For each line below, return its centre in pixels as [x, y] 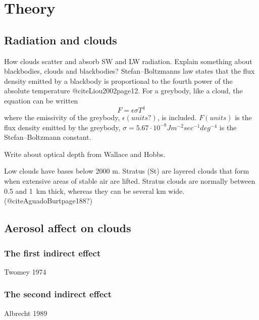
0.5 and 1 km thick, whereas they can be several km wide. [94, 191]
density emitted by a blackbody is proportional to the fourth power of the [118, 81]
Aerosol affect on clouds [68, 228]
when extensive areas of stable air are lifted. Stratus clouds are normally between [130, 181]
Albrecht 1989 [26, 313]
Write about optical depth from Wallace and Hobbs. [85, 154]
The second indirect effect [58, 294]
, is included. [177, 117]
